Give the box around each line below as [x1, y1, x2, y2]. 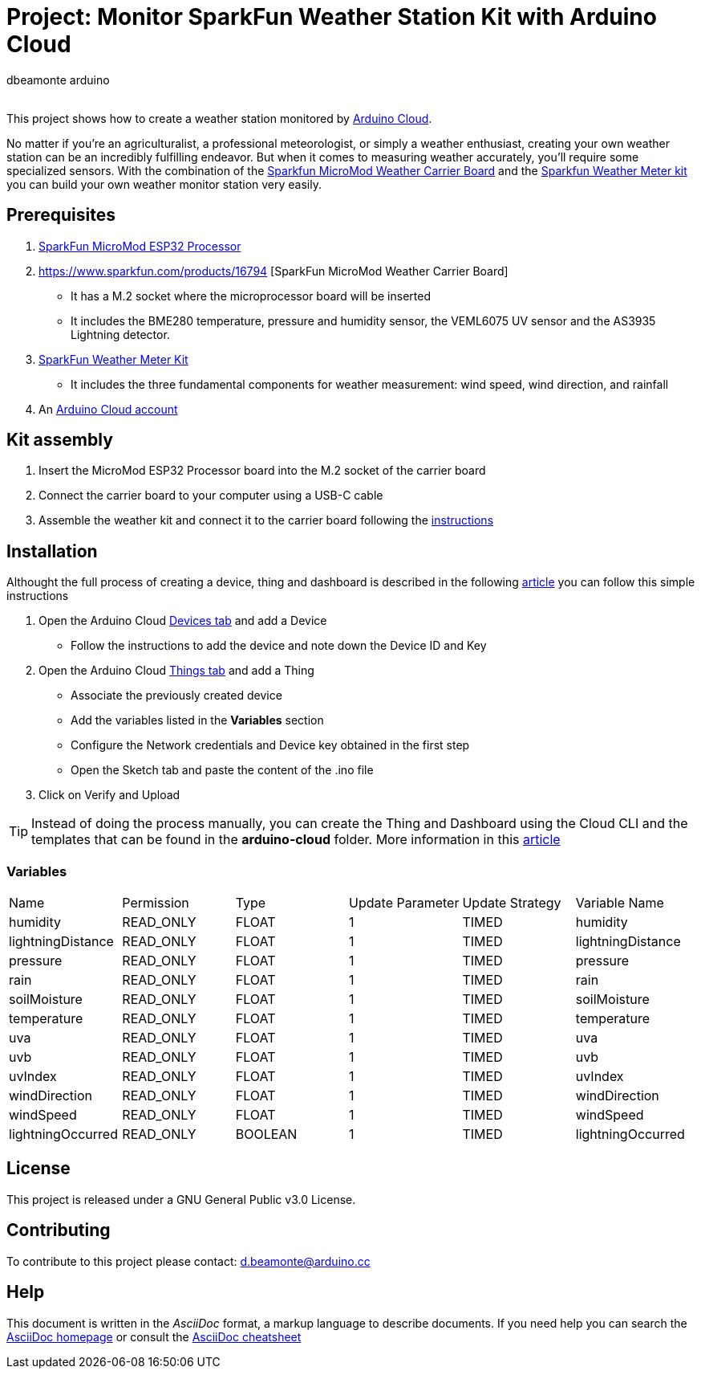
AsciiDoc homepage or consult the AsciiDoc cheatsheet [6, 1329, 302, 1344]
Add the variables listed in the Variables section [71, 713, 324, 728]
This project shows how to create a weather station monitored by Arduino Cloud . [6, 111, 432, 125]
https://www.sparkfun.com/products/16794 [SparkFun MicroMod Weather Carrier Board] [38, 263, 509, 278]
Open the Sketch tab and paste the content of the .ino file [71, 763, 374, 777]
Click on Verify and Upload [38, 788, 180, 802]
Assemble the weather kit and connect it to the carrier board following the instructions [38, 513, 494, 528]
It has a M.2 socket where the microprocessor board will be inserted [71, 288, 431, 303]
